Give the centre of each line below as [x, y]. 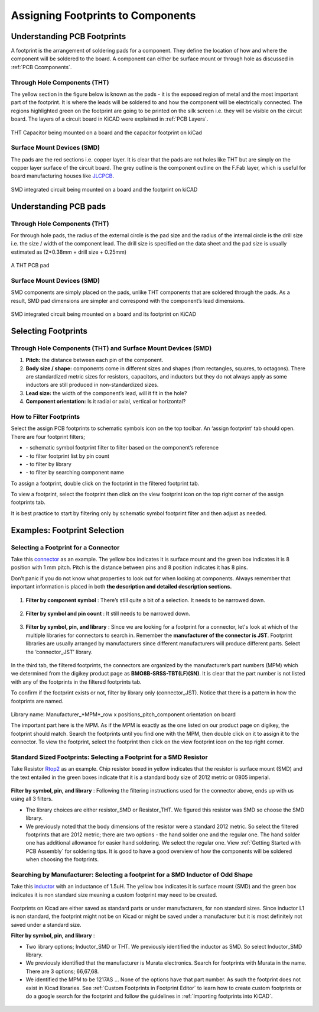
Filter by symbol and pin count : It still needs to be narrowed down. [108, 613]
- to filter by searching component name [75, 473]
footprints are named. [37, 701]
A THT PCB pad [30, 266]
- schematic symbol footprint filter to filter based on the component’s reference [122, 448]
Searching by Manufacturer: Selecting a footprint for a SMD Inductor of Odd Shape [132, 874]
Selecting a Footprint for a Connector [65, 547]
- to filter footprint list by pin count [67, 456]
